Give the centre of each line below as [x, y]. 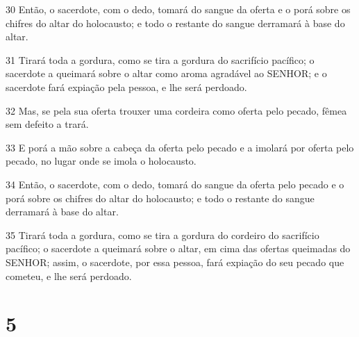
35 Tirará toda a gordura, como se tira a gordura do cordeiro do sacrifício [162, 235]
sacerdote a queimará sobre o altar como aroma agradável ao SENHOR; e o [166, 73]
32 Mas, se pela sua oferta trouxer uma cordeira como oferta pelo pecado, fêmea [176, 110]
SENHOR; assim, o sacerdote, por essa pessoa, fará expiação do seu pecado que [175, 262]
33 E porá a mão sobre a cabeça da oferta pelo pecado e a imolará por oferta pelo [180, 147]
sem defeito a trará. [47, 124]
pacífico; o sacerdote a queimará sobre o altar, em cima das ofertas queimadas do [178, 248]
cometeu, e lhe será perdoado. [69, 276]
